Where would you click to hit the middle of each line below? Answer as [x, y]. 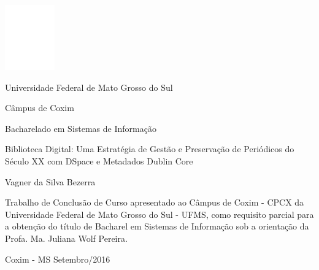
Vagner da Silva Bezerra [50, 181]
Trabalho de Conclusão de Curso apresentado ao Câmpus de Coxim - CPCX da [155, 202]
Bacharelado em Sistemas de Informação [81, 128]
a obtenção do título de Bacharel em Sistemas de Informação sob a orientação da [157, 226]
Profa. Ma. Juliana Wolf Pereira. [66, 238]
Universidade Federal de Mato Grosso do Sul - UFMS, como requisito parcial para [159, 214]
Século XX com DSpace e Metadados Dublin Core [99, 160]
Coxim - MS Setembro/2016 [58, 259]
